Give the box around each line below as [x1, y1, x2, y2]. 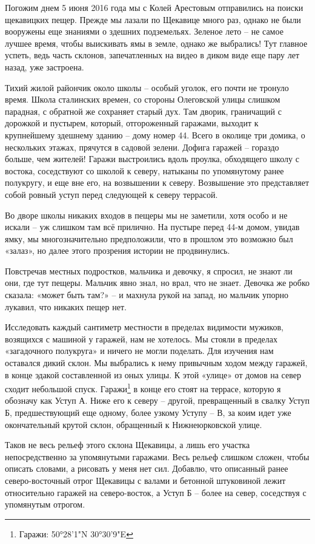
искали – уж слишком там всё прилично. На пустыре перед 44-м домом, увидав [5, 220, 300, 233]
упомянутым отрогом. [5, 498, 85, 511]
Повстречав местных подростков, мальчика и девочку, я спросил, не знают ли [5, 264, 293, 277]
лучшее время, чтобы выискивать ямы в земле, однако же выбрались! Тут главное [5, 36, 308, 49]
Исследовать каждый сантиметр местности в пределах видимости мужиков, [5, 321, 283, 333]
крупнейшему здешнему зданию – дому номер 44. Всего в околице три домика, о [5, 128, 305, 141]
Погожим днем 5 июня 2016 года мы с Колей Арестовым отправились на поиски [5, 1, 303, 13]
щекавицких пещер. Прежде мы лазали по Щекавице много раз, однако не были [5, 13, 301, 25]
